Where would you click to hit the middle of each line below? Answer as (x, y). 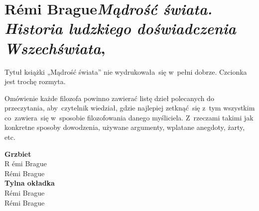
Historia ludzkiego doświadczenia (120, 28)
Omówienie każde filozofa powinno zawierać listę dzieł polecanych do (109, 98)
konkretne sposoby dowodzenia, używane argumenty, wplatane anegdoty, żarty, (125, 127)
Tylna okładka (30, 183)
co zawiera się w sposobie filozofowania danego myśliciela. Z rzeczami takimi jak (129, 117)
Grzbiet (18, 154)
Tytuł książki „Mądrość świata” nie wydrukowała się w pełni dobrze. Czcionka (126, 71)
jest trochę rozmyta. (35, 81)
